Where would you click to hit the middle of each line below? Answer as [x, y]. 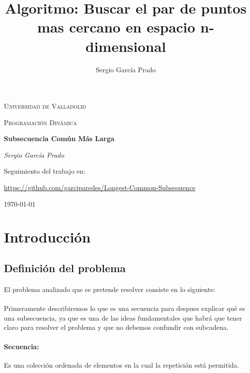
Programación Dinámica [41, 122]
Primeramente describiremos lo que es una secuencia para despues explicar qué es [125, 308]
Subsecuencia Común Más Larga [59, 138]
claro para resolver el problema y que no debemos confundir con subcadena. [116, 327]
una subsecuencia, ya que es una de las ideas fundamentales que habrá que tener [123, 317]
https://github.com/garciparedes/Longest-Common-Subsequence [100, 187]
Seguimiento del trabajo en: [45, 171]
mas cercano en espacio [116, 27]
